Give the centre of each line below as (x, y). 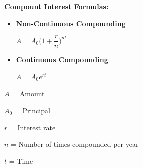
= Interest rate (32, 127)
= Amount (28, 93)
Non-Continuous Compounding (71, 23)
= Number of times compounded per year (75, 144)
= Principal (32, 110)
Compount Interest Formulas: (56, 6)
